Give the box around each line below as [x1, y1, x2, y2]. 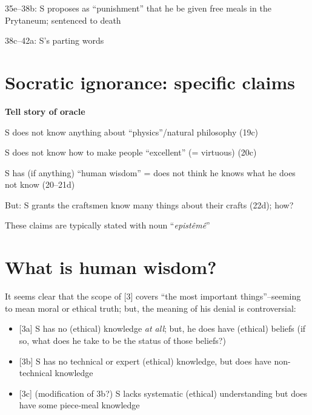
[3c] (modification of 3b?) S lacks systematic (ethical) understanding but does [19, 386, 308, 399]
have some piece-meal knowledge [19, 399, 140, 411]
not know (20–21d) [5, 178, 75, 191]
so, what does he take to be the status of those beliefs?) [19, 334, 226, 346]
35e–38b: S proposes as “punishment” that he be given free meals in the [5, 2, 271, 14]
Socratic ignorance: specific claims [5, 69, 295, 94]
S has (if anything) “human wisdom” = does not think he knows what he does [5, 166, 296, 179]
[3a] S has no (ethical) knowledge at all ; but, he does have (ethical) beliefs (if [19, 322, 306, 335]
